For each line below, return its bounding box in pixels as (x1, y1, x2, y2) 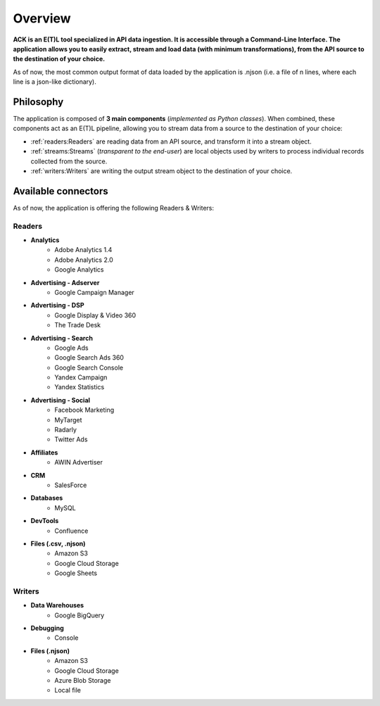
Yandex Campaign (54, 373, 108, 382)
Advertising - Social (30, 396, 91, 404)
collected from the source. (30, 157, 108, 165)
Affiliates (30, 448, 58, 457)
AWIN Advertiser (54, 458, 103, 467)
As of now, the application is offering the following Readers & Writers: (13, 203, 215, 212)
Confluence (54, 527, 89, 535)
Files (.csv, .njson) (30, 539, 86, 548)
